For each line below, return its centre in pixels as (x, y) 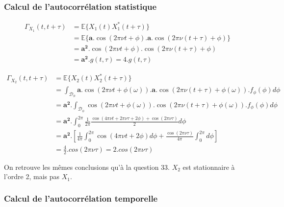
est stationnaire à (209, 167)
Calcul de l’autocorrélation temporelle (81, 198)
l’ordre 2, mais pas (32, 176)
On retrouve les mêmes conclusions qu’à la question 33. (87, 167)
